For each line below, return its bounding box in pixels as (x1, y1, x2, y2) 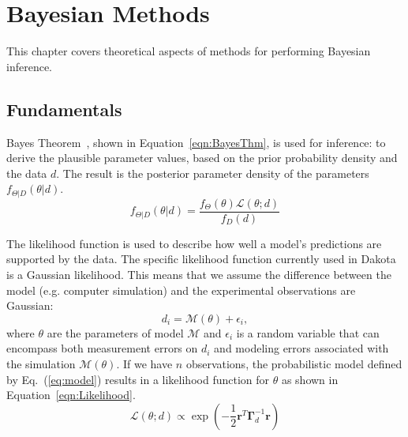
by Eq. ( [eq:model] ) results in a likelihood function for (6, 371, 270, 387)
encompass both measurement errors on (6, 340, 198, 356)
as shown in (281, 371, 339, 387)
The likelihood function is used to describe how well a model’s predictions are (6, 235, 382, 251)
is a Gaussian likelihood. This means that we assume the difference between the (6, 266, 391, 282)
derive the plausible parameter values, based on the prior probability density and (6, 149, 398, 166)
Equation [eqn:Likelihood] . (6, 386, 136, 403)
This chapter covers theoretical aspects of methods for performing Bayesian (6, 43, 371, 59)
